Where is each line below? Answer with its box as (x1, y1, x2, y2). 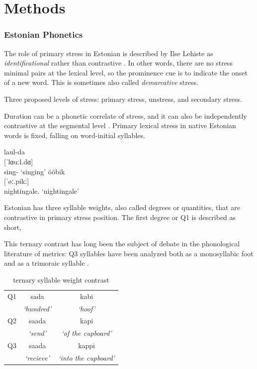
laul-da (4, 147, 25, 157)
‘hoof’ (78, 303, 95, 313)
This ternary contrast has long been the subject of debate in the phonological (4, 238, 240, 249)
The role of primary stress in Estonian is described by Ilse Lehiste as (4, 48, 213, 58)
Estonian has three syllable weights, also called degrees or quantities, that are (4, 202, 240, 213)
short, (4, 221, 22, 232)
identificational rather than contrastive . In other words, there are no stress (4, 58, 233, 68)
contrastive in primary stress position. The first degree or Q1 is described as (4, 212, 236, 222)
